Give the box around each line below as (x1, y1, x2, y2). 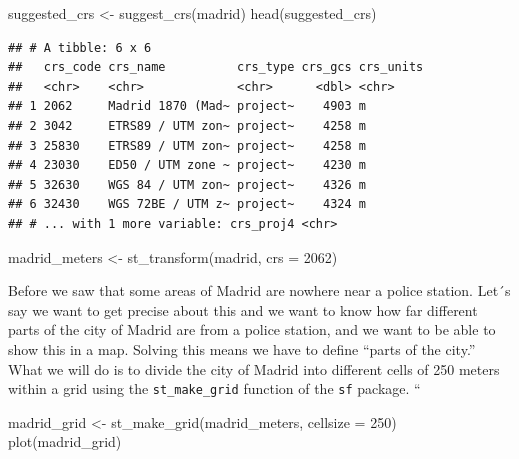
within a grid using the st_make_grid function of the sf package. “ (8, 378, 421, 399)
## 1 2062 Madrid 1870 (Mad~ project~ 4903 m (8, 99, 366, 114)
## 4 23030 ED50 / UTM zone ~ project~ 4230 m (8, 158, 366, 173)
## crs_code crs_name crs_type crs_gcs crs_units (8, 60, 424, 75)
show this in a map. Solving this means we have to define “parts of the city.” (8, 338, 476, 359)
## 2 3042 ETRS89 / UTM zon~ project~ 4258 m (8, 118, 366, 133)
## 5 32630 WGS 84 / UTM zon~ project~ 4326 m (8, 177, 366, 192)
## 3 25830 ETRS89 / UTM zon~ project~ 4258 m (8, 138, 366, 153)
